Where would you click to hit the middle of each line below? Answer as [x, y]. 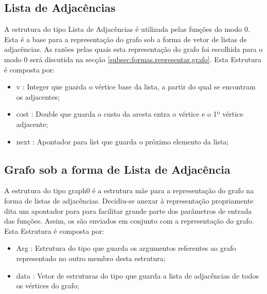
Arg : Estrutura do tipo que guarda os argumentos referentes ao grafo [126, 248]
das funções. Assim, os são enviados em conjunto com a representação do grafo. [129, 221]
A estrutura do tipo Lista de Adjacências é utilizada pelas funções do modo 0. [127, 29]
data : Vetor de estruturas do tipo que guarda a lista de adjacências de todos [137, 275]
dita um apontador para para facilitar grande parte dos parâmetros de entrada [128, 210]
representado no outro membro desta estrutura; [91, 258]
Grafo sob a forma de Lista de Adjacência [117, 169]
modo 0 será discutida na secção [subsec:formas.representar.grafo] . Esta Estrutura [133, 59]
